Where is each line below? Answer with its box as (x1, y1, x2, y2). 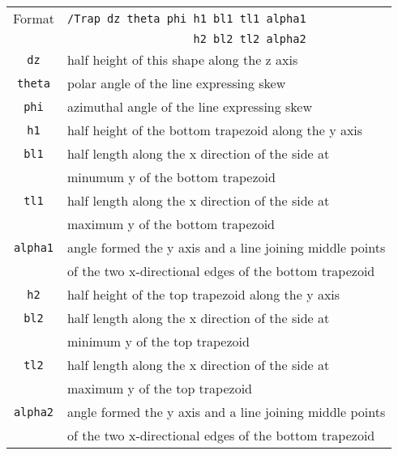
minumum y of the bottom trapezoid (66, 168, 276, 186)
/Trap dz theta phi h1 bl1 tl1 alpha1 (66, 11, 306, 25)
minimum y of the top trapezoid (66, 332, 250, 351)
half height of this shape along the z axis (66, 50, 298, 69)
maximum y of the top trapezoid (66, 379, 253, 398)
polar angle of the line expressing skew (66, 74, 286, 92)
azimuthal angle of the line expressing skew (66, 97, 313, 116)
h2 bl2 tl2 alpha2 (193, 32, 306, 45)
